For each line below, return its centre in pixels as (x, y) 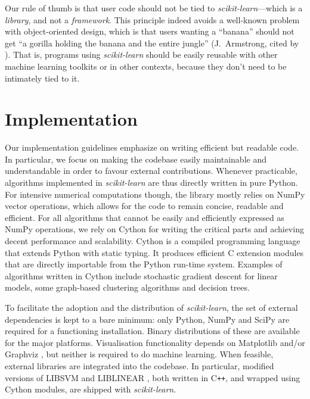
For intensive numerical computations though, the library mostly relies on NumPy (155, 194)
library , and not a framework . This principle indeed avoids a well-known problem (152, 19)
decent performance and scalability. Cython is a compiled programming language (153, 241)
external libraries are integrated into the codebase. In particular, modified (139, 365)
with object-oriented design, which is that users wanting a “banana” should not (150, 31)
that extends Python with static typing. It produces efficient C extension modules (154, 252)
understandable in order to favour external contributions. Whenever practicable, (151, 171)
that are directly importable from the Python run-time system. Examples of (144, 264)
